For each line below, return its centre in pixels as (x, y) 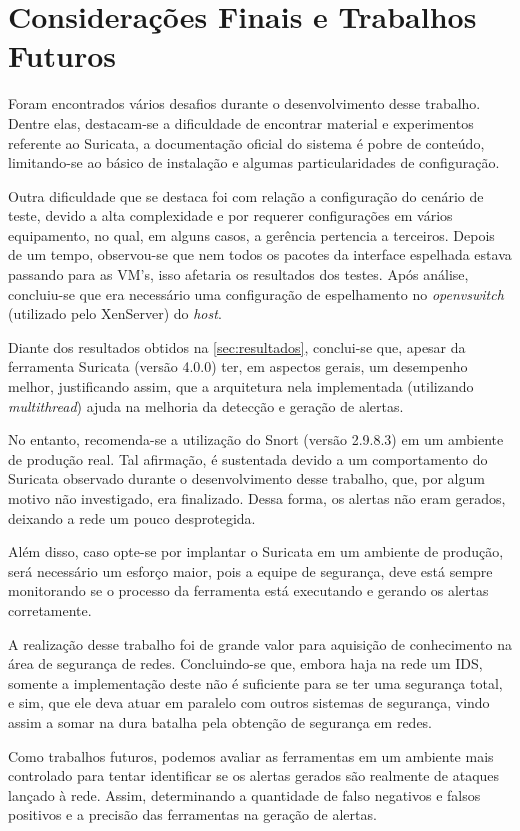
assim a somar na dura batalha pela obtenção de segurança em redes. (220, 721)
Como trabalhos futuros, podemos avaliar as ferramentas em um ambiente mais (251, 755)
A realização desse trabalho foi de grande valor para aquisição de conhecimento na (260, 643)
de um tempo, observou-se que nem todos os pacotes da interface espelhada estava (260, 254)
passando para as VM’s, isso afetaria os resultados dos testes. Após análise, (238, 274)
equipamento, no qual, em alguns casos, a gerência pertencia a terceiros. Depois (251, 234)
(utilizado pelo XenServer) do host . (115, 313)
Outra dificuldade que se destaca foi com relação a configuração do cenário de (246, 195)
